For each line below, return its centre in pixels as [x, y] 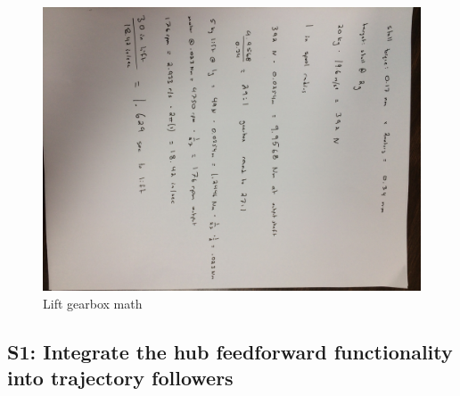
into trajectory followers [120, 377]
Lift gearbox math [93, 303]
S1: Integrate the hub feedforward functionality [230, 351]
